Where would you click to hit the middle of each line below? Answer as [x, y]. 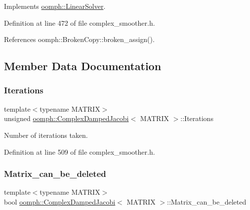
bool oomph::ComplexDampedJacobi [60, 201]
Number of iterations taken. [46, 135]
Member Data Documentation [83, 66]
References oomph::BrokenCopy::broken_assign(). [79, 39]
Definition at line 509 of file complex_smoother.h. [80, 151]
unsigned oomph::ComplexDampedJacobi [66, 118]
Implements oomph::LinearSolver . [55, 6]
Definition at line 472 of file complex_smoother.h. [80, 22]
